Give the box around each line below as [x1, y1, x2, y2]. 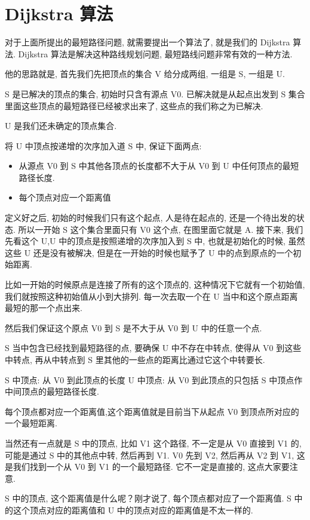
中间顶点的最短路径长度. [5, 385, 99, 398]
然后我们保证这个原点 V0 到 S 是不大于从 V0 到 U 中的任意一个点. [5, 321, 262, 334]
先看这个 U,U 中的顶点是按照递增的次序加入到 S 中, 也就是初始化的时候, [5, 235, 286, 247]
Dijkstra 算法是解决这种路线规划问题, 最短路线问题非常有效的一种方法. [18, 47, 293, 60]
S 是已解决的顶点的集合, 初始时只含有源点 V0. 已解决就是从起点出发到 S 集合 [5, 87, 305, 100]
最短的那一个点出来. [5, 301, 82, 314]
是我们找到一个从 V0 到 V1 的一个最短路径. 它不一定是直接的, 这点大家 [5, 460, 281, 473]
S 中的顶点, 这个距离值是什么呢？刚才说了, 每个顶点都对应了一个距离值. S [5, 492, 291, 504]
